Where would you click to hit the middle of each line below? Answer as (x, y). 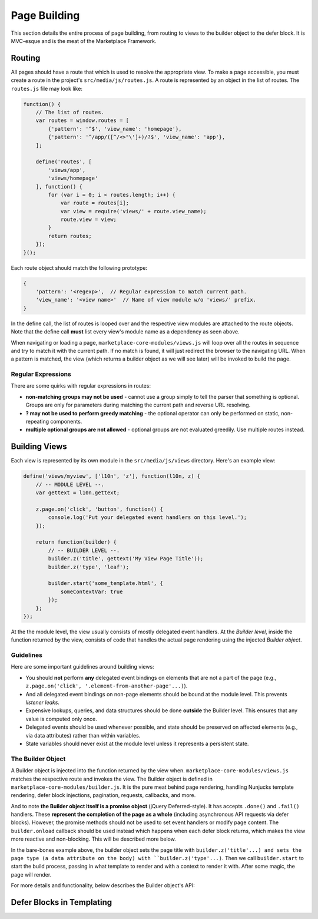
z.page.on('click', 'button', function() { (99, 509)
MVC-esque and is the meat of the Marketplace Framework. (84, 41)
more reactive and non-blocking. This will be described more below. (93, 839)
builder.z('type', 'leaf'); (89, 567)
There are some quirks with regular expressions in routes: (81, 386)
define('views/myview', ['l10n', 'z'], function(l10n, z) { (112, 476)
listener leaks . (43, 703)
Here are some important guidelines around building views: (82, 667)
